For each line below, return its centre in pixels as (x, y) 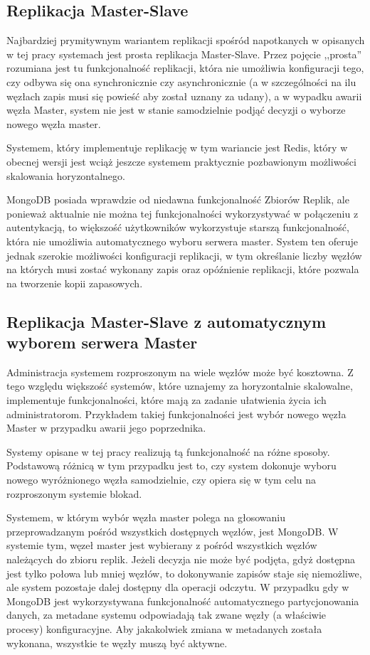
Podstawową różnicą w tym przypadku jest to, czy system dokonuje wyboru (171, 465)
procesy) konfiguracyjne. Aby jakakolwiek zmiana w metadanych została (164, 628)
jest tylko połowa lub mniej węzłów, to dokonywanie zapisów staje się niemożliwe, (184, 573)
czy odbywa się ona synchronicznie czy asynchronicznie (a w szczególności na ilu (181, 81)
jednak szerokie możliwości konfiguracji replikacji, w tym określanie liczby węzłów (184, 255)
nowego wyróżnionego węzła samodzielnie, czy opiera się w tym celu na (161, 480)
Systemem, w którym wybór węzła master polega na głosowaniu (146, 517)
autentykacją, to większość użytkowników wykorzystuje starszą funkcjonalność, (178, 227)
